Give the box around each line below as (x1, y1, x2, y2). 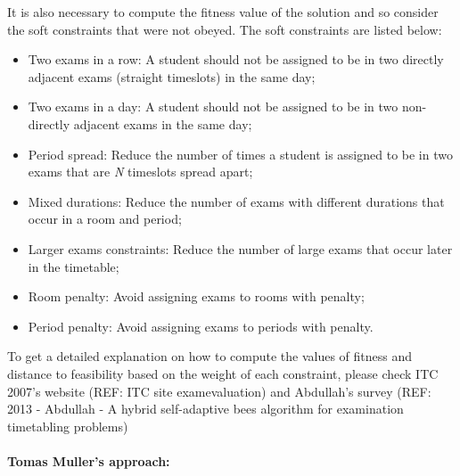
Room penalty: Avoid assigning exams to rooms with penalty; (28, 287, 365, 306)
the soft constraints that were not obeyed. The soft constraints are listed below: (7, 20, 442, 38)
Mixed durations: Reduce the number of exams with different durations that (28, 192, 445, 210)
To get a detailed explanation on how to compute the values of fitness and (7, 347, 413, 365)
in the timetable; (28, 257, 119, 275)
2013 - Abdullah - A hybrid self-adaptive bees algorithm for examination (7, 399, 404, 418)
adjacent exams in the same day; (73, 114, 252, 133)
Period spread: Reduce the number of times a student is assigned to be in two (28, 144, 453, 163)
